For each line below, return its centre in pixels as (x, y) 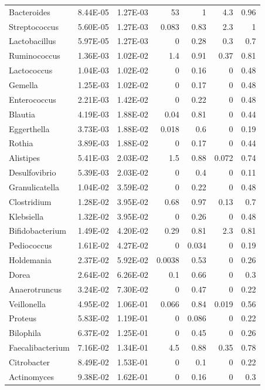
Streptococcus (34, 26)
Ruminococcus (35, 56)
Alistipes (25, 158)
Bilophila (25, 333)
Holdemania (30, 260)
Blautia (22, 114)
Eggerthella (29, 128)
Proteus (23, 318)
